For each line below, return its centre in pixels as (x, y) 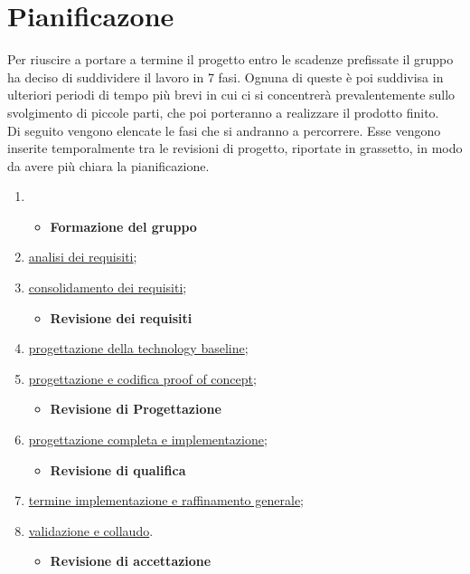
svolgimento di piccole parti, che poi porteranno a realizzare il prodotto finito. (223, 112)
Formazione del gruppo (123, 226)
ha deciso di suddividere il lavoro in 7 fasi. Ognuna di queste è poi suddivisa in (226, 77)
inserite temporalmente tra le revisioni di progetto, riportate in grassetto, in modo (235, 148)
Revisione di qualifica (118, 469)
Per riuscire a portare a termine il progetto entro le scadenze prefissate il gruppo (230, 59)
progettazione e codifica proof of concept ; (142, 378)
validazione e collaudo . (91, 530)
